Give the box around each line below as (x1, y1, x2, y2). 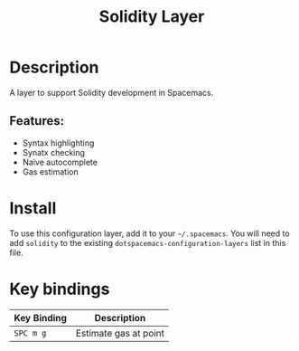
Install (9, 197, 57, 218)
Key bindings (9, 279, 110, 299)
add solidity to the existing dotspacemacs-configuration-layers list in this (9, 237, 286, 248)
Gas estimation (22, 166, 79, 177)
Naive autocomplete (22, 157, 98, 167)
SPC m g (14, 327, 47, 338)
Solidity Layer (98, 6, 205, 27)
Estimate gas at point (75, 327, 165, 339)
